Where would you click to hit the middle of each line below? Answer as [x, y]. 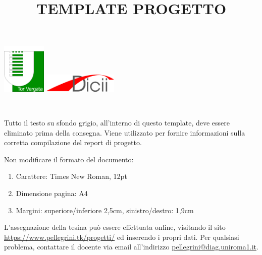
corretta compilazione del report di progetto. [73, 142]
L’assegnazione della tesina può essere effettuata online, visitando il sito [115, 227]
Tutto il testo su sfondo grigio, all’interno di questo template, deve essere [117, 122]
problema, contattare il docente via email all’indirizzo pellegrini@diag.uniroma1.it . [131, 247]
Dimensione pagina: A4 [52, 193]
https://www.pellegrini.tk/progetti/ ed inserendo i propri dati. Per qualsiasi [122, 237]
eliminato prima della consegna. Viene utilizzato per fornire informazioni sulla [125, 132]
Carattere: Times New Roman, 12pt [71, 176]
